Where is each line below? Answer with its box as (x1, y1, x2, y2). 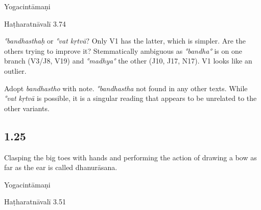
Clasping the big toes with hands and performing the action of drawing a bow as (4, 152, 257, 162)
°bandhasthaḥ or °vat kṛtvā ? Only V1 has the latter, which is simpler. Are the (4, 35, 246, 46)
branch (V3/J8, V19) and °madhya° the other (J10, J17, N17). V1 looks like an (4, 55, 252, 66)
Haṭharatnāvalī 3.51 (4, 196, 66, 207)
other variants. (4, 102, 50, 113)
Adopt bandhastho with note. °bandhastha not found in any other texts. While (4, 82, 248, 93)
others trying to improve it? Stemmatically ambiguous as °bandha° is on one (4, 45, 242, 56)
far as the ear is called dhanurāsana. (4, 162, 117, 173)
